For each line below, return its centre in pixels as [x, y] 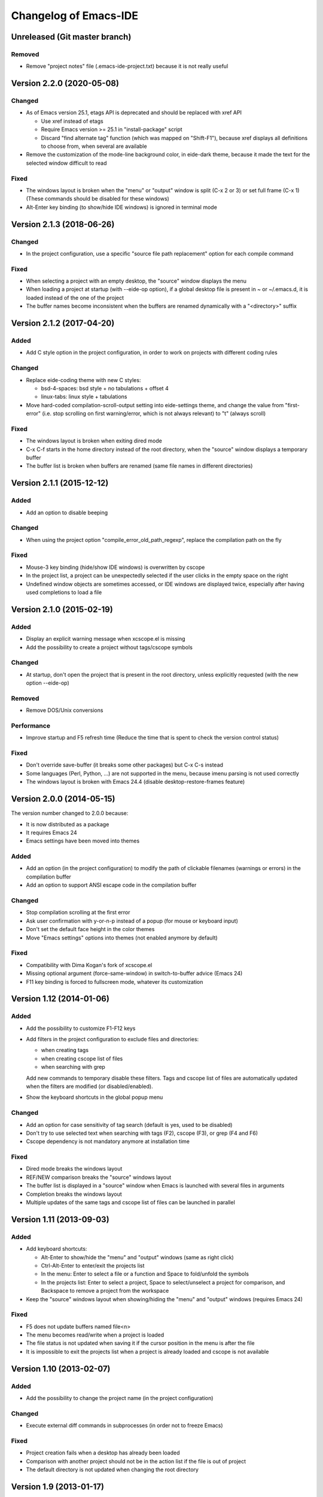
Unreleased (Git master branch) [71, 37]
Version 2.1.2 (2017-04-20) [63, 323]
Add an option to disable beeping [67, 513]
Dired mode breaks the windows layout [74, 1169]
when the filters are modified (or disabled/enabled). [89, 1086]
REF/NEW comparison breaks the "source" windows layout [99, 1177]
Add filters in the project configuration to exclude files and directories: [112, 1040]
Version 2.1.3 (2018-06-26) [63, 224]
